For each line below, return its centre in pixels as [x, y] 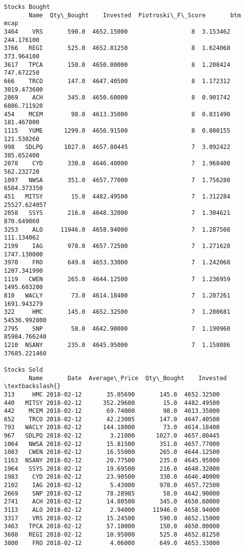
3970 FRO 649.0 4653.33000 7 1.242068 [117, 263]
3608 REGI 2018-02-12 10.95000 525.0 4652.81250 [112, 535]
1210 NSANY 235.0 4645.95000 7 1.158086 [117, 345]
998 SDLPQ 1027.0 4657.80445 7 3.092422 [117, 147]
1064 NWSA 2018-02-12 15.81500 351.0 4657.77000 [112, 444]
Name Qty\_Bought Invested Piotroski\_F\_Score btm [135, 15]
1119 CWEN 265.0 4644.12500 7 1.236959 [117, 279]
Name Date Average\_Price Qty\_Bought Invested [128, 378]
